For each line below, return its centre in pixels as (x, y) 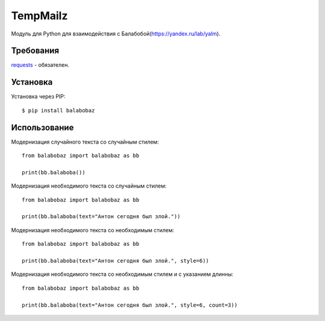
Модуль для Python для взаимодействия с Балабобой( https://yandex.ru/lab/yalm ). (116, 34)
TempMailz (39, 16)
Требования (35, 51)
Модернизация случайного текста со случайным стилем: (85, 142)
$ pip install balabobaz (58, 110)
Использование (42, 127)
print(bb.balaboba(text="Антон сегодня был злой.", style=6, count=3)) (130, 305)
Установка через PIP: (38, 97)
